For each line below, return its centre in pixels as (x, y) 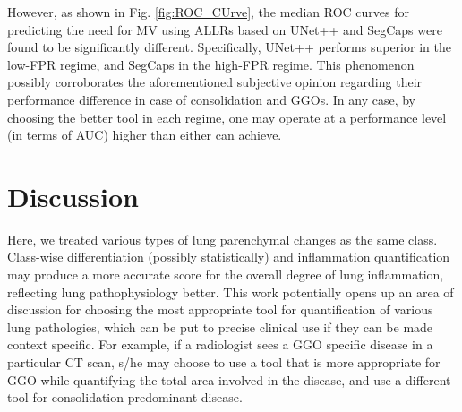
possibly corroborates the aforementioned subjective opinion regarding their (215, 82)
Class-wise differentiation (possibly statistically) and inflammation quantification (229, 257)
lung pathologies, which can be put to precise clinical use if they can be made (220, 326)
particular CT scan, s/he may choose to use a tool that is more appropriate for (224, 362)
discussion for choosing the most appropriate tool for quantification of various (220, 309)
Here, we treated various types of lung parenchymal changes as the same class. (222, 239)
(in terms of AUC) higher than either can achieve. (145, 135)
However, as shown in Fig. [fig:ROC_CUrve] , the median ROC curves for (208, 12)
